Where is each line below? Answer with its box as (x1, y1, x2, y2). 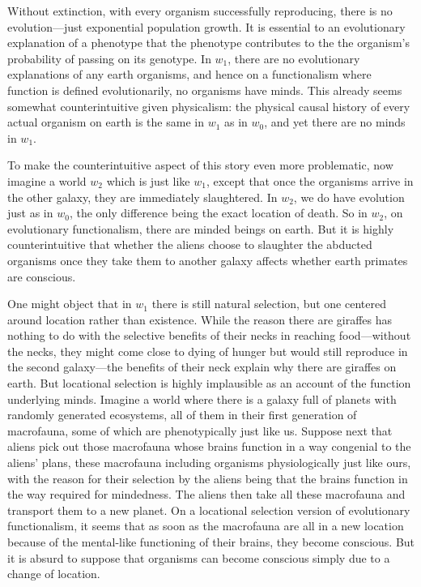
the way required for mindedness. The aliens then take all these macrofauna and (7, 486, 406, 503)
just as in (7, 204, 53, 221)
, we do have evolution (293, 188, 405, 205)
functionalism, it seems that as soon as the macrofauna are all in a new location (7, 517, 404, 534)
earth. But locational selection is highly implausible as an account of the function (7, 375, 411, 392)
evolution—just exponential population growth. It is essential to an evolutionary (7, 18, 406, 35)
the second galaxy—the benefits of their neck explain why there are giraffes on (7, 358, 397, 375)
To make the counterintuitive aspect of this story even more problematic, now (7, 156, 393, 174)
